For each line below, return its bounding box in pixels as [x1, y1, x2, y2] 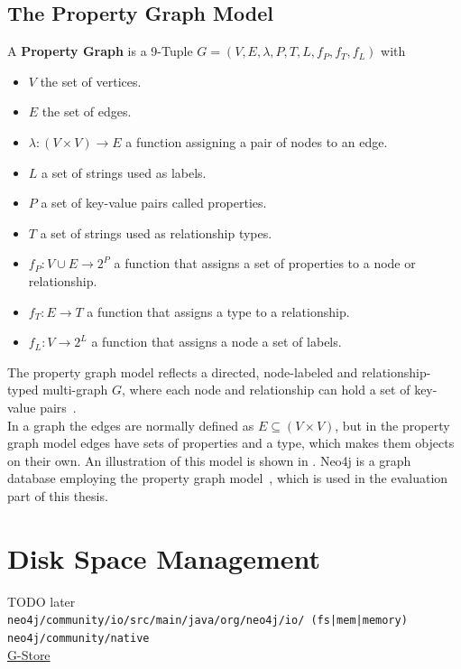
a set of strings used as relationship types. [40, 223, 272, 242]
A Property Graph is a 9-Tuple [7, 42, 193, 60]
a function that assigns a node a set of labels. [91, 332, 342, 351]
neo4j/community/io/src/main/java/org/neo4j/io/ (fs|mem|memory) [7, 614, 408, 627]
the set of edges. [41, 102, 132, 121]
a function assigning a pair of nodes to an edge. [125, 132, 388, 151]
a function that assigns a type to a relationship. [87, 302, 350, 321]
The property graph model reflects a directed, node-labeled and [7, 362, 358, 381]
